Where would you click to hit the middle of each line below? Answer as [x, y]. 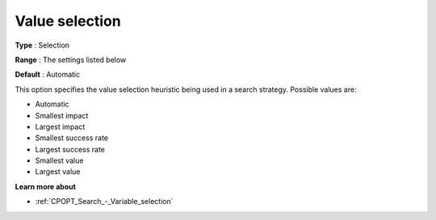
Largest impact [60, 127]
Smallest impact [62, 115]
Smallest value [59, 160]
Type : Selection [42, 45]
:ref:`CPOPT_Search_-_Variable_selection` [104, 201]
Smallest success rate [72, 138]
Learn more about [46, 186]
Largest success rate [70, 149]
